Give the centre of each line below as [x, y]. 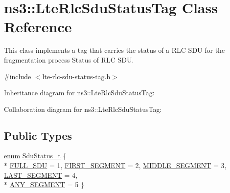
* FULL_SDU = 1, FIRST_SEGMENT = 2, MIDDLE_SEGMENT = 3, [115, 165]
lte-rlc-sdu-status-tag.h [76, 76]
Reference [38, 27]
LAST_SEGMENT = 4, [41, 175]
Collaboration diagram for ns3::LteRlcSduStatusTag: [83, 109]
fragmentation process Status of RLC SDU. [69, 59]
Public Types [38, 135]
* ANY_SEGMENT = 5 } [44, 184]
